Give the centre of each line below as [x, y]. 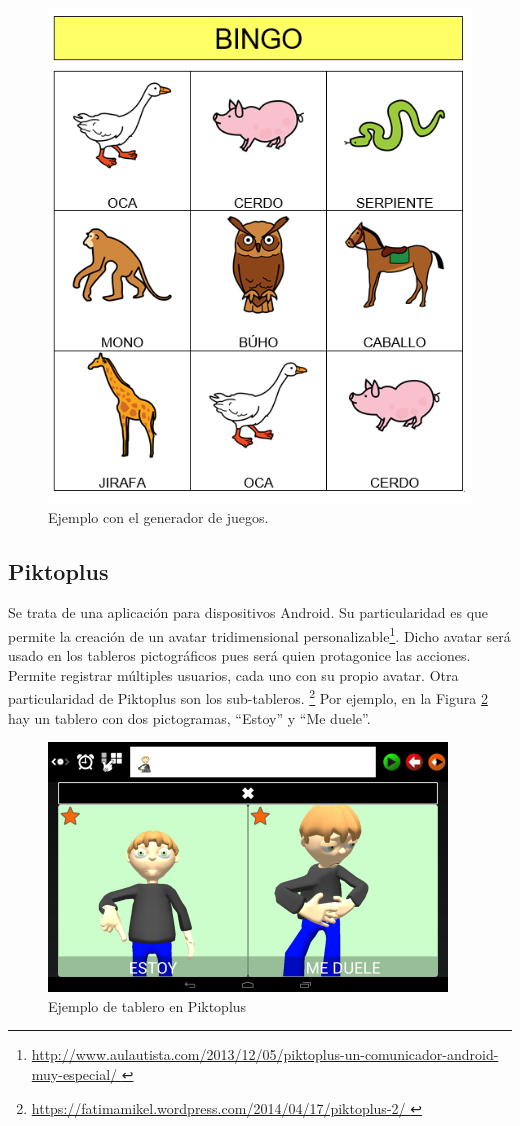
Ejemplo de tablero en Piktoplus [147, 1005]
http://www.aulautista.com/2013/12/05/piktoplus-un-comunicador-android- [265, 1054]
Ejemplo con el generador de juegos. [158, 516]
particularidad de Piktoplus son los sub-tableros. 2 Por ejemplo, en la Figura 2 [248, 697]
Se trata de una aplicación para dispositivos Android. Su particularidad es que [248, 612]
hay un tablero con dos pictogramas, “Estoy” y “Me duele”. [189, 717]
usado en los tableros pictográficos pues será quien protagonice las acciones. [239, 655]
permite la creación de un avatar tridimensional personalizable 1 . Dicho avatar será [259, 634]
